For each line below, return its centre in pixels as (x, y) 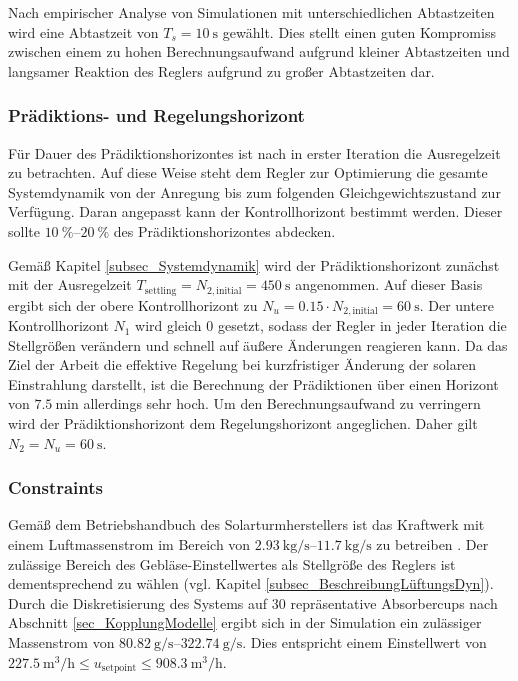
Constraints (55, 487)
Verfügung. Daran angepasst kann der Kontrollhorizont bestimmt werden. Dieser (255, 211)
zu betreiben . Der (432, 544)
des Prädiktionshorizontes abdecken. (224, 230)
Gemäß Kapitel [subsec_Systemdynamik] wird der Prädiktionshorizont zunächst (254, 264)
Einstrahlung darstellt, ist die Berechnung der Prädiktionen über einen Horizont (253, 383)
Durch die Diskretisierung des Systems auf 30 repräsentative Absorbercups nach (253, 602)
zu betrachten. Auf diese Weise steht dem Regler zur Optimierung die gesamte (248, 172)
